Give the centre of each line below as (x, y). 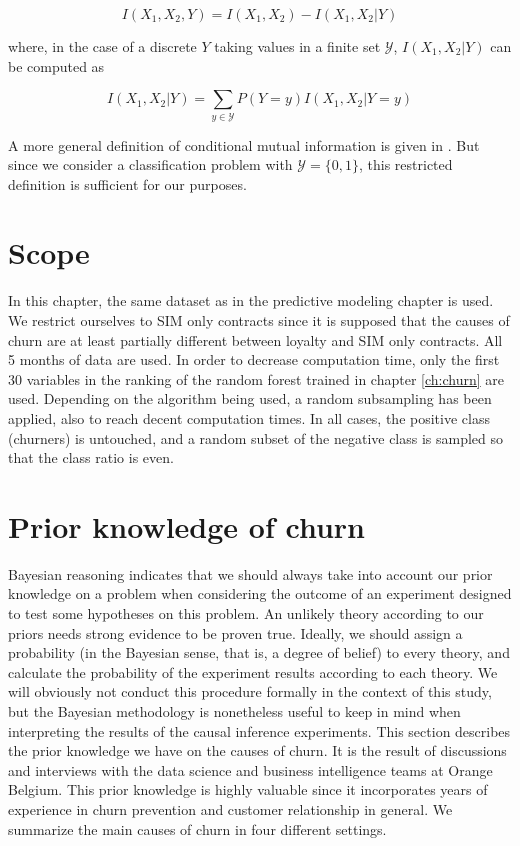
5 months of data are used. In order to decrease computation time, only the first (254, 359)
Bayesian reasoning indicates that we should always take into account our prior (250, 573)
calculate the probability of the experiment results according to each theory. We (253, 671)
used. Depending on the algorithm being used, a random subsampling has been (250, 398)
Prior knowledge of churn (186, 525)
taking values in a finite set (297, 46)
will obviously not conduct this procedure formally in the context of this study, (250, 691)
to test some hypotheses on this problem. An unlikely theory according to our (246, 613)
